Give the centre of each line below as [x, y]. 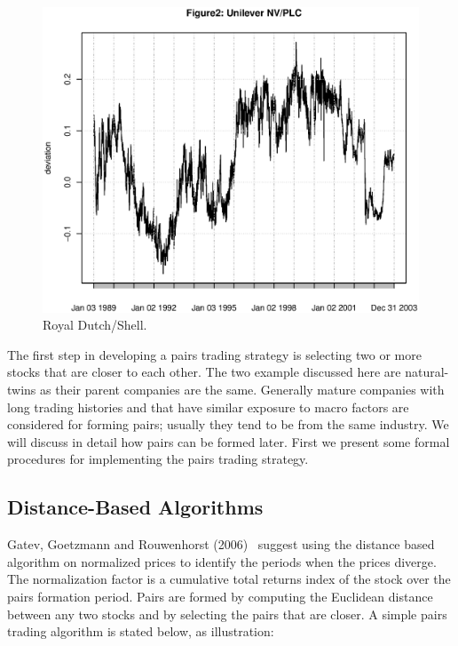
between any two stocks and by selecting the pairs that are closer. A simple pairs [227, 614]
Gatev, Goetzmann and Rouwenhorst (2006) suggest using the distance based [221, 544]
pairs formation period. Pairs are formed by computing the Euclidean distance [220, 596]
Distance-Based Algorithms [135, 507]
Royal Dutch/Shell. [95, 325]
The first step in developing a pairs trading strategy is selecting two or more [214, 354]
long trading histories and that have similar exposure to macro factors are [208, 407]
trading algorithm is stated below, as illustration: [141, 631]
